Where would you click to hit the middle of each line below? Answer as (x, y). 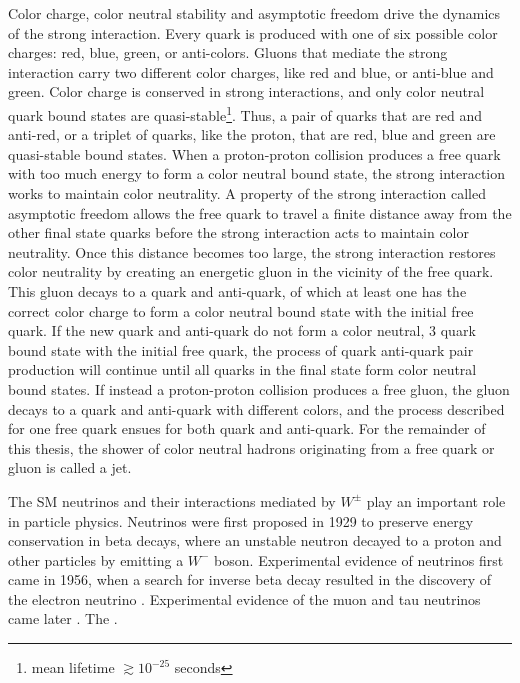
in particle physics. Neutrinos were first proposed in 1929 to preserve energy (241, 520)
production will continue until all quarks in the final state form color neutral (242, 369)
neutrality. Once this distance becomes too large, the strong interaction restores (252, 251)
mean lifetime (73, 667)
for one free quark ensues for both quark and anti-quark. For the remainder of (247, 428)
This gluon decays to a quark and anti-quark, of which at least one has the (237, 290)
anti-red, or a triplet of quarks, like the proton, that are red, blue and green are (252, 134)
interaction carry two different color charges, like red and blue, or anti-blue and (251, 71)
